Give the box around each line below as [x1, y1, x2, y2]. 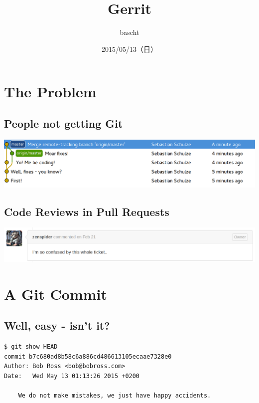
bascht [120, 27, 139, 37]
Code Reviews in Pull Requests [4, 203, 169, 219]
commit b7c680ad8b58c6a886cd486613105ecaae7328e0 [4, 353, 172, 360]
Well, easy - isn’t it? [4, 318, 110, 333]
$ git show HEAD [4, 343, 58, 351]
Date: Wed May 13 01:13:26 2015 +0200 [4, 372, 140, 380]
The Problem [4, 81, 97, 102]
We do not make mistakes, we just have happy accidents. [18, 392, 211, 399]
